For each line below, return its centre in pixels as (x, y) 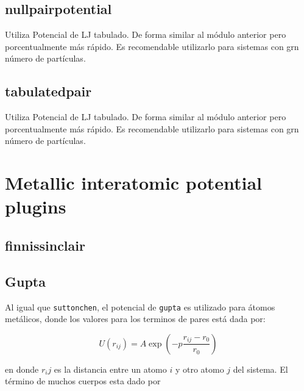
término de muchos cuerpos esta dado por (83, 381)
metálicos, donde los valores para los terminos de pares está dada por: (135, 319)
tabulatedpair (48, 91)
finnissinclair (45, 245)
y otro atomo (200, 369)
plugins (36, 206)
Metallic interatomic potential (134, 183)
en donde (22, 369)
